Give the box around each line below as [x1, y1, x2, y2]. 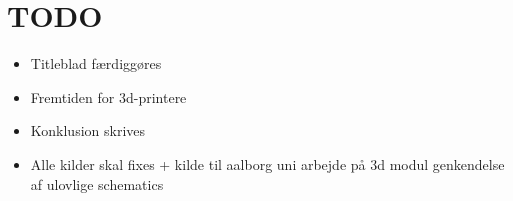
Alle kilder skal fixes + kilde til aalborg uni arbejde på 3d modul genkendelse [30, 153, 505, 174]
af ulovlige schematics [30, 173, 164, 194]
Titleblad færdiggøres [30, 53, 162, 74]
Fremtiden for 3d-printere [30, 86, 187, 107]
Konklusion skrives [30, 120, 146, 141]
